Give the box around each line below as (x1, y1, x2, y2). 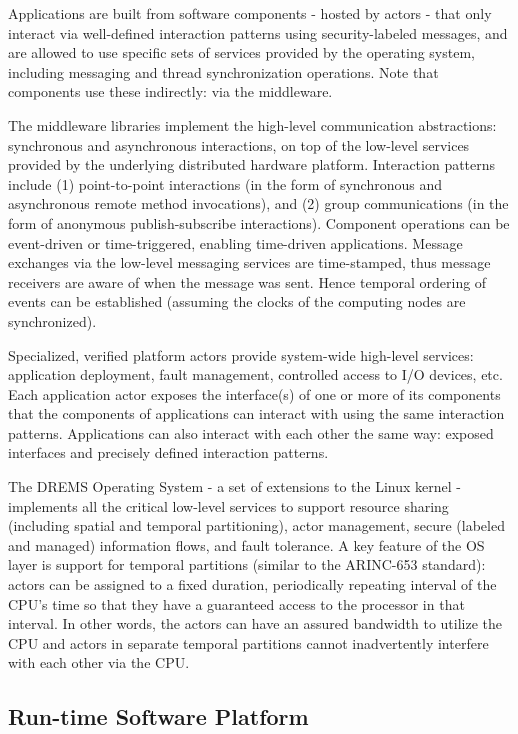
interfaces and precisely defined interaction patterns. (8, 442, 329, 463)
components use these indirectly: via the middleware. (8, 81, 333, 102)
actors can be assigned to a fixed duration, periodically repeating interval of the (8, 574, 497, 595)
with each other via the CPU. (8, 652, 190, 673)
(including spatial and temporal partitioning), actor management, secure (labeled (8, 515, 505, 536)
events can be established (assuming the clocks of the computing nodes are (8, 291, 466, 312)
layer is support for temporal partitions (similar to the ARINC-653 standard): (8, 554, 486, 575)
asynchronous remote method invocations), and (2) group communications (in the (8, 193, 509, 214)
